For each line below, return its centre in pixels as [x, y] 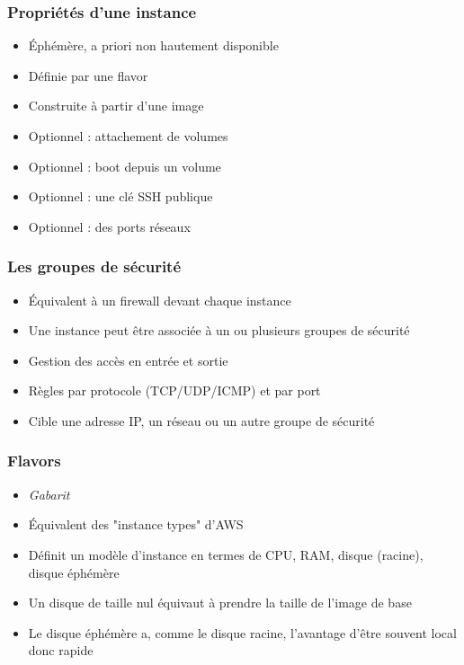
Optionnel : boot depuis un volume [125, 166]
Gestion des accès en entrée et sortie [128, 360]
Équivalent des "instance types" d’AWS [136, 524]
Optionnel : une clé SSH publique [120, 196]
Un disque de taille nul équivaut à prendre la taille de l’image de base [220, 603]
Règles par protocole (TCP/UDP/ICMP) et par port [174, 390]
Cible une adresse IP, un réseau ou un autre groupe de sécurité [201, 420]
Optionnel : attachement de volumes [128, 136]
